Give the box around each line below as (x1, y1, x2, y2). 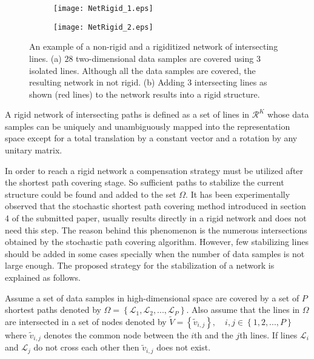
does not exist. (156, 341, 211, 354)
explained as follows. (5, 271, 81, 283)
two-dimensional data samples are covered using (76, 52, 254, 64)
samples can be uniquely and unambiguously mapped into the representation (5, 119, 290, 132)
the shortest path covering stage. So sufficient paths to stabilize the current (5, 176, 284, 189)
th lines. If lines (239, 329, 298, 341)
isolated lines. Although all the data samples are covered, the (29, 64, 256, 76)
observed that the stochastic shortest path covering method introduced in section (5, 200, 306, 212)
